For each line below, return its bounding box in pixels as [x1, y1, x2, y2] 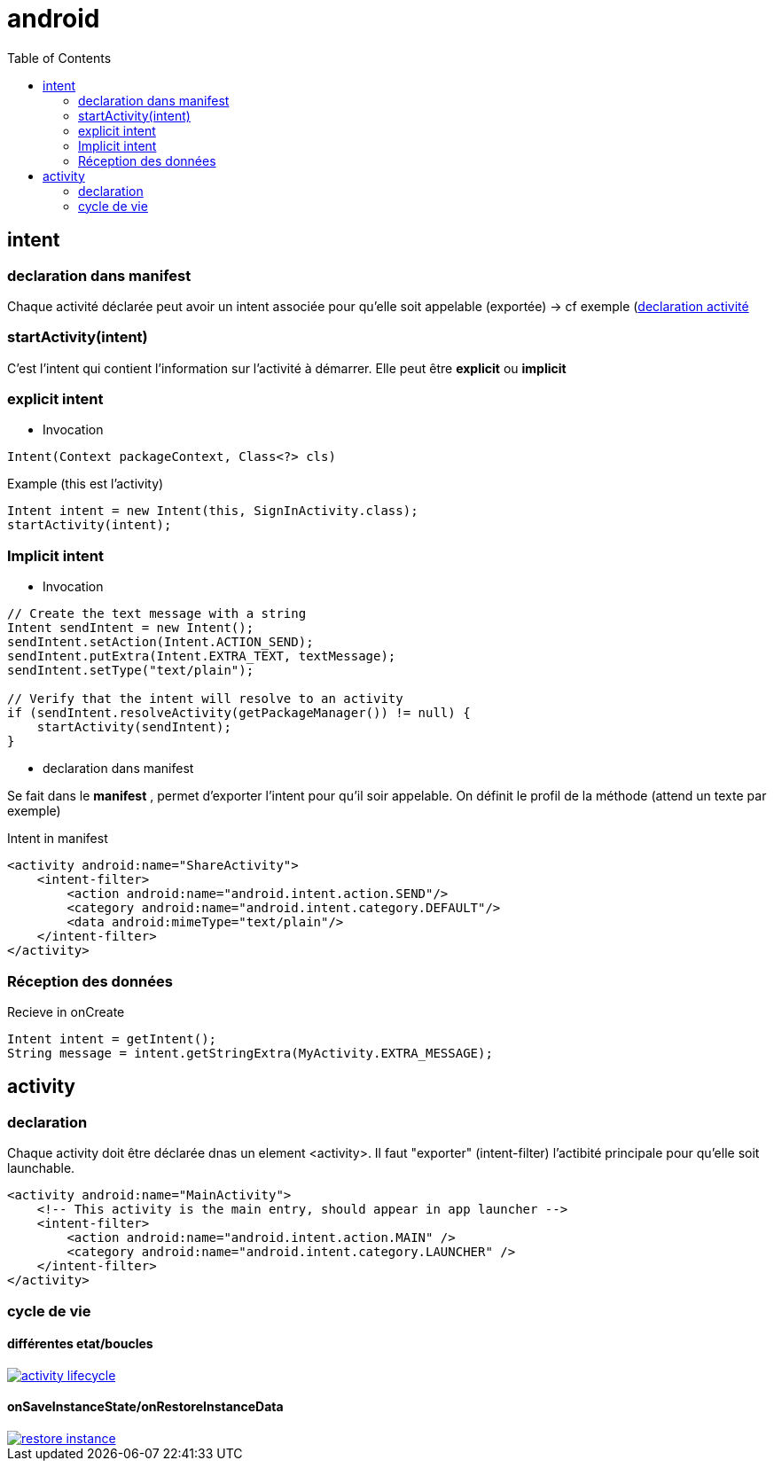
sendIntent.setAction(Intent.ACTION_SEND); [7, 635, 314, 650]
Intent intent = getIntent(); [7, 1031, 217, 1046]
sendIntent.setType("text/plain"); [7, 663, 254, 678]
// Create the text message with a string [7, 606, 307, 621]
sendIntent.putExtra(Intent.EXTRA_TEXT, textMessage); [7, 649, 396, 664]
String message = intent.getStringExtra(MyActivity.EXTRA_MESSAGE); [7, 1045, 493, 1060]
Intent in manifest [7, 831, 108, 847]
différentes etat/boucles [7, 1336, 153, 1352]
